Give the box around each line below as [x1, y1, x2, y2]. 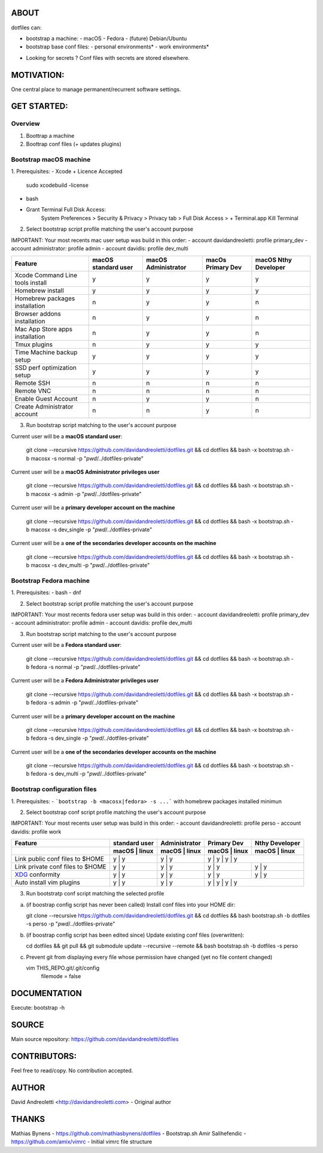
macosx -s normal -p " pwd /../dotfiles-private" [31, 455, 144, 462]
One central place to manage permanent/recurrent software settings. [11, 86, 181, 93]
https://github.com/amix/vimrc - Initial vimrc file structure [11, 1138, 153, 1145]
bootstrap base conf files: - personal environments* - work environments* [26, 43, 209, 50]
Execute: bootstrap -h [11, 1004, 65, 1012]
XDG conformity [14, 870, 60, 879]
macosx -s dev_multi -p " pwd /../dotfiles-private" [31, 562, 150, 569]
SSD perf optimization [14, 364, 77, 372]
